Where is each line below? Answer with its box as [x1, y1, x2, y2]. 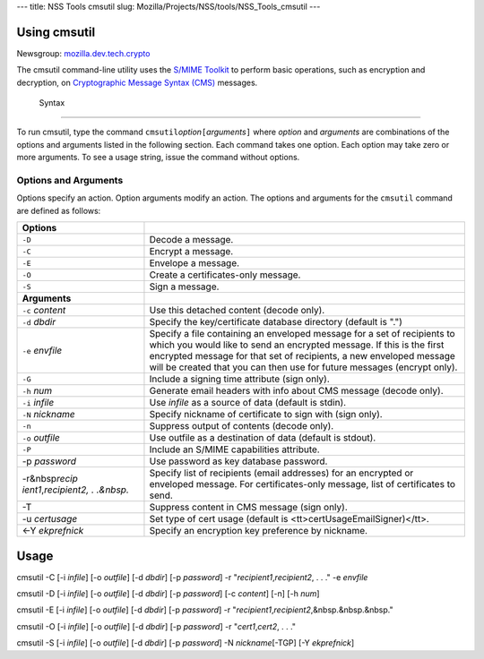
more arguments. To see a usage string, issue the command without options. [16, 152, 300, 163]
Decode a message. [149, 234, 234, 246]
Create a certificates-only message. [149, 269, 301, 281]
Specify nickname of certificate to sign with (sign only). [149, 408, 383, 421]
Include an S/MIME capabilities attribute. [149, 443, 320, 456]
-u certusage [22, 513, 78, 526]
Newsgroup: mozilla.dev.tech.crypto [16, 47, 151, 58]
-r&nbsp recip [22, 473, 78, 485]
